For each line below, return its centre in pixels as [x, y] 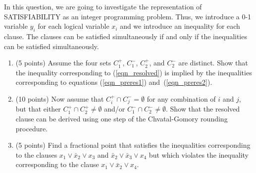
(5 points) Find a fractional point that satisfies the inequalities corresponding [133, 145]
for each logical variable [74, 26]
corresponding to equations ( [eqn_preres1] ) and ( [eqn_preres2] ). [114, 82]
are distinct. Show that [213, 63]
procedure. [32, 128]
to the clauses [36, 154]
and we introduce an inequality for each [180, 26]
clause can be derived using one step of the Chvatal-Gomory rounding [122, 118]
